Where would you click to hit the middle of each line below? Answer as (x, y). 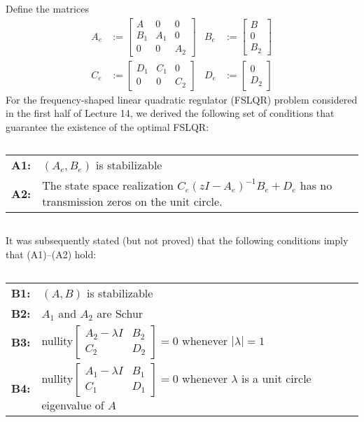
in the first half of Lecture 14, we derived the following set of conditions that (170, 113)
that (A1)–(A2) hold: (51, 254)
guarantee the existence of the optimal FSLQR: (107, 126)
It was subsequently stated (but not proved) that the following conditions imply (177, 240)
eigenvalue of (73, 405)
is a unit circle (276, 378)
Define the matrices (47, 8)
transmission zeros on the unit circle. (132, 202)
